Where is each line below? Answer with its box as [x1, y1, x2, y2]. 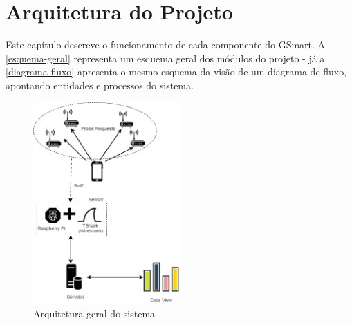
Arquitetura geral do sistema [33, 306, 156, 321]
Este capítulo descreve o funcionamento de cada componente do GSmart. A [6, 37, 326, 52]
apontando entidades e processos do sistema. [6, 77, 194, 92]
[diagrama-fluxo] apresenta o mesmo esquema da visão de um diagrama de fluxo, [6, 64, 347, 79]
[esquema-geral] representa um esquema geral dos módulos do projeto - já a [6, 50, 325, 65]
